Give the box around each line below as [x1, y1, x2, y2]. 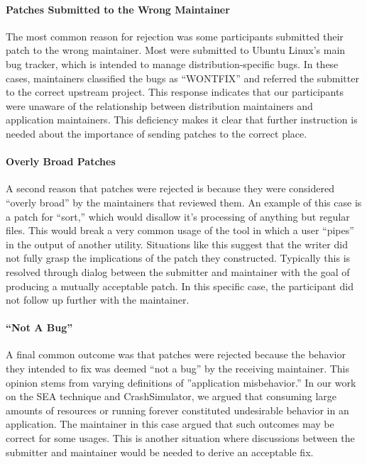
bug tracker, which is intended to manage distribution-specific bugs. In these [6, 56, 339, 71]
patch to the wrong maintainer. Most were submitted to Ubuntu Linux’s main [6, 43, 346, 57]
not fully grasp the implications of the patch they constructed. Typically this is [6, 250, 351, 265]
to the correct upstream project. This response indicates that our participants [6, 84, 344, 99]
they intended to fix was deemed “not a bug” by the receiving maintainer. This [6, 361, 349, 376]
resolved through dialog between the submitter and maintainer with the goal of [6, 264, 350, 279]
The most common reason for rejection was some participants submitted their [6, 28, 344, 43]
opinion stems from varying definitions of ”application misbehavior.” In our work [6, 375, 356, 390]
